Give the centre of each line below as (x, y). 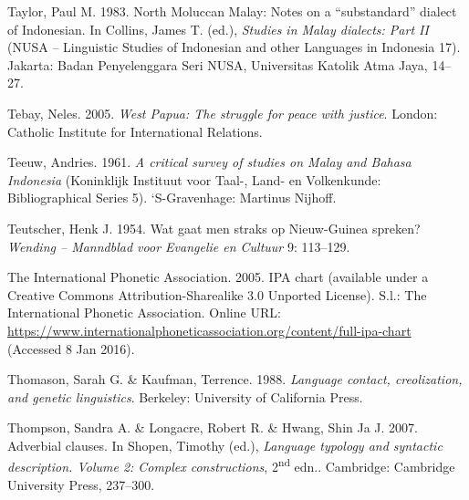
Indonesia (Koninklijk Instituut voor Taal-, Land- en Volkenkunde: (194, 179)
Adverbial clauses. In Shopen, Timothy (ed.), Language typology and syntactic (225, 445)
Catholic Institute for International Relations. (135, 131)
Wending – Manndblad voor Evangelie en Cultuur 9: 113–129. (179, 246)
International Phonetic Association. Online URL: (144, 312)
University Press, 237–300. (81, 484)
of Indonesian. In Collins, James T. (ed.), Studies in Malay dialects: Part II (218, 29)
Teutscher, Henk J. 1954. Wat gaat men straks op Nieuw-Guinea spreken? (214, 228)
